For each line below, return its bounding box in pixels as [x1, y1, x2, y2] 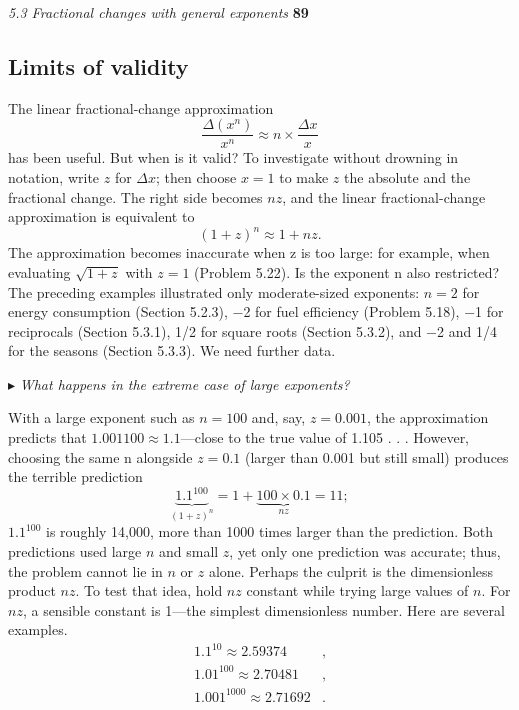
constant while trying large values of [246, 580, 469, 601]
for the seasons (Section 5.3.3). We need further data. [8, 340, 336, 361]
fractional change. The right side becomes [8, 186, 263, 207]
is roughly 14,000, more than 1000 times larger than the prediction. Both [46, 521, 494, 542]
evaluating [8, 261, 71, 282]
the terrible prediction [8, 466, 143, 487]
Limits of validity [8, 50, 189, 81]
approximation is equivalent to [8, 206, 195, 227]
